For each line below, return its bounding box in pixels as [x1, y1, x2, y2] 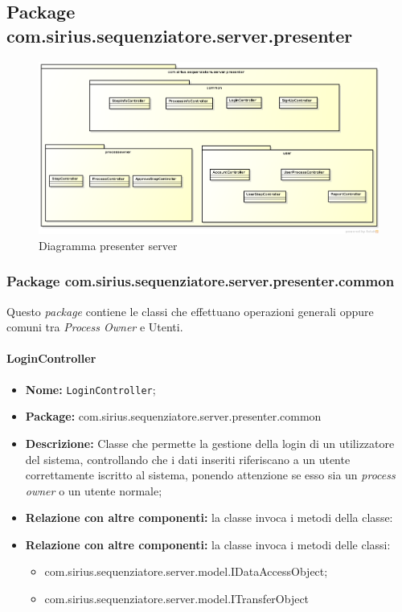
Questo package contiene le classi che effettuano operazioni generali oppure [6, 302, 374, 319]
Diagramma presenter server [39, 236, 178, 253]
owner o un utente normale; [25, 482, 162, 499]
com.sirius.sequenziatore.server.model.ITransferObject [44, 590, 310, 607]
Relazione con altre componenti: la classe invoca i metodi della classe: [25, 509, 393, 526]
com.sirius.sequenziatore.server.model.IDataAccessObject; [44, 563, 328, 580]
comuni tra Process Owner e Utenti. [6, 318, 183, 335]
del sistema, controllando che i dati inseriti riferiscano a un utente [25, 450, 351, 467]
